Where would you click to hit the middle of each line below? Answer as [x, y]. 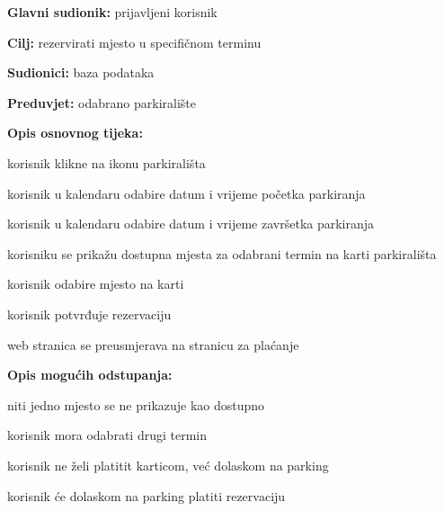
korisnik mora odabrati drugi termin [107, 435]
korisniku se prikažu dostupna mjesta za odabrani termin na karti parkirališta [222, 253]
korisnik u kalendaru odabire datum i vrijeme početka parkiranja [186, 193]
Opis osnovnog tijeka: [75, 133]
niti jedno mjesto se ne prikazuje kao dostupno [136, 404]
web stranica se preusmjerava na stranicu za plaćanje [153, 344]
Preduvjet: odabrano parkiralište [102, 102]
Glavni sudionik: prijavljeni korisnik [112, 12]
